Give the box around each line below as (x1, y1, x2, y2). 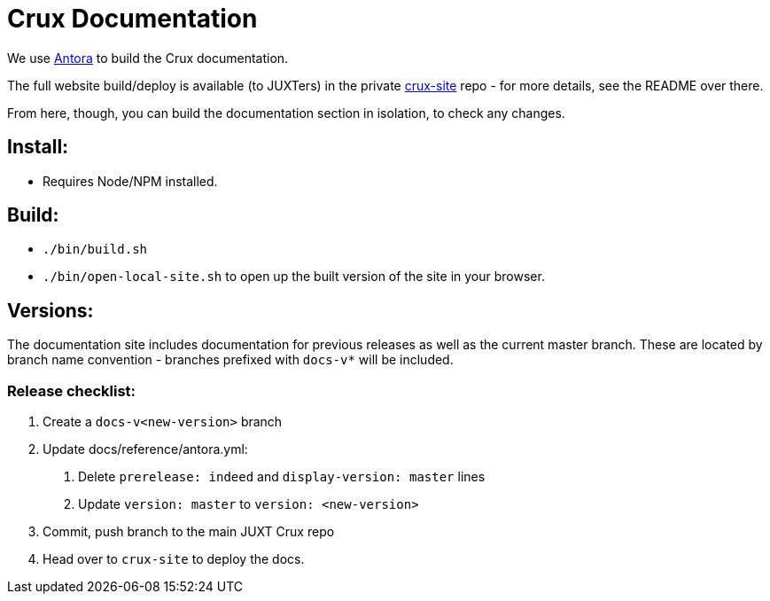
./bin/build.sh (43, 242, 148, 257)
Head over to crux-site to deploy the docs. (43, 551, 305, 567)
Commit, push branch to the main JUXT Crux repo (43, 524, 335, 540)
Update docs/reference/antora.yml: (43, 441, 248, 457)
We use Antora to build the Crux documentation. (7, 50, 289, 66)
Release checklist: (7, 381, 136, 400)
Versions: (7, 299, 94, 322)
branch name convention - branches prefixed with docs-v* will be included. (7, 352, 454, 368)
